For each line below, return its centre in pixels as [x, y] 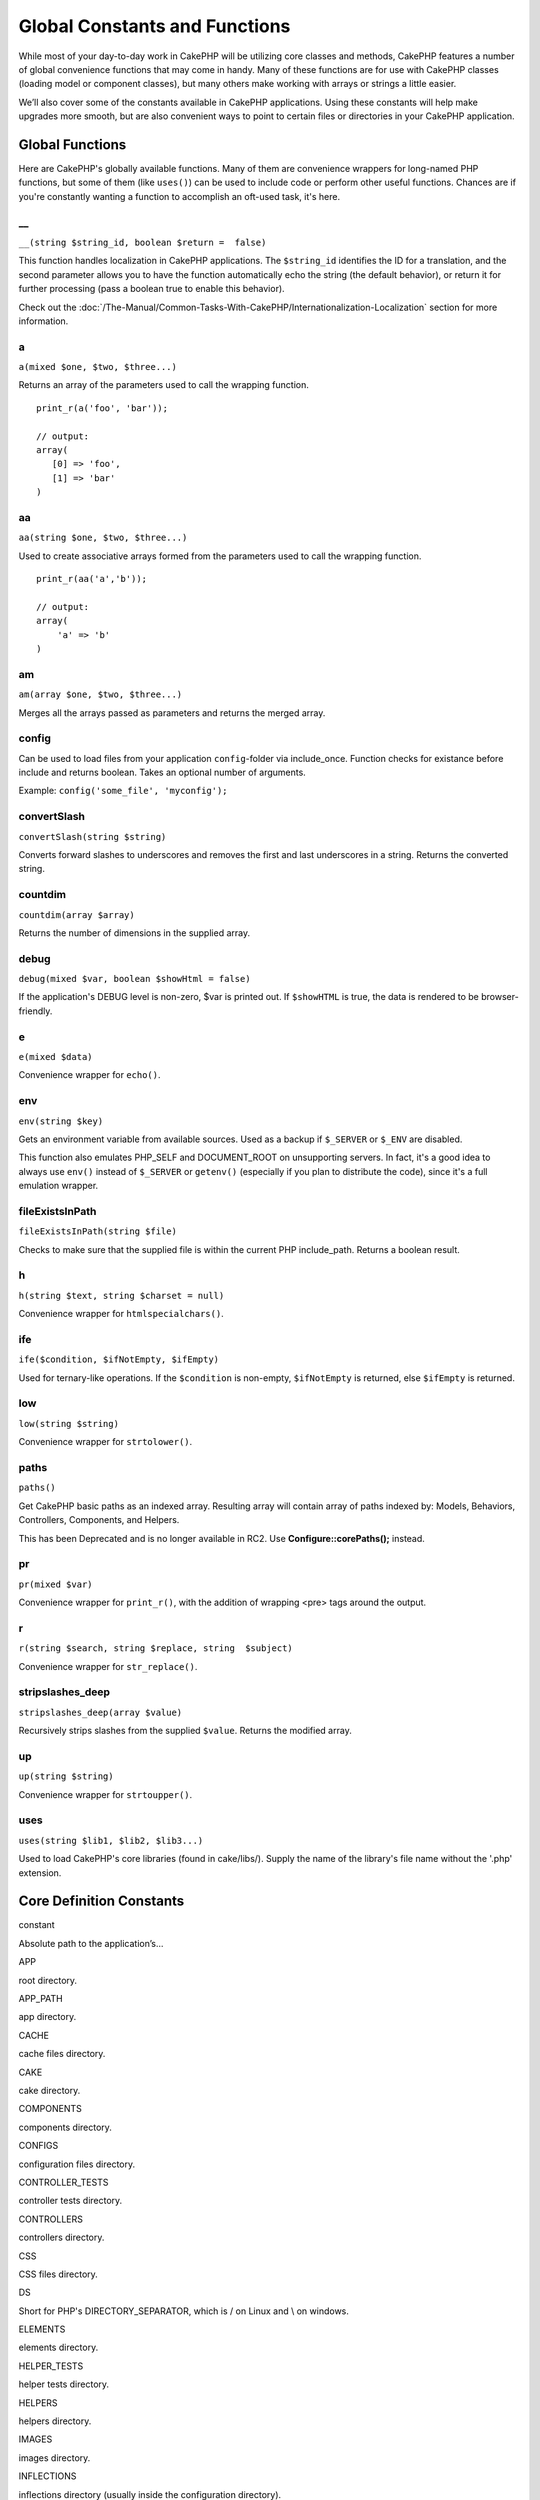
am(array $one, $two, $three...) [100, 694]
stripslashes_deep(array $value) [100, 1712]
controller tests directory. [70, 2201]
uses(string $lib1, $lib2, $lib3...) [111, 1840]
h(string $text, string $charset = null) [121, 1295]
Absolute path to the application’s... [91, 1943]
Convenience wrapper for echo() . [89, 1075]
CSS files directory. [58, 2274]
